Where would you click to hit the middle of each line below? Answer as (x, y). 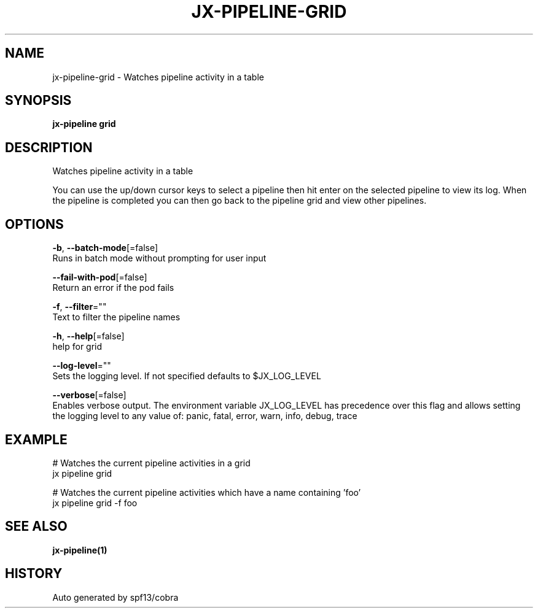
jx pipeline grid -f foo (95, 503)
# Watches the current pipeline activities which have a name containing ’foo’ (207, 492)
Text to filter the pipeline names (116, 317)
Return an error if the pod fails (113, 288)
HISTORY (34, 574)
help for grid (77, 347)
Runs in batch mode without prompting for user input (159, 258)
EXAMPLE (36, 439)
